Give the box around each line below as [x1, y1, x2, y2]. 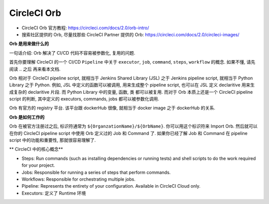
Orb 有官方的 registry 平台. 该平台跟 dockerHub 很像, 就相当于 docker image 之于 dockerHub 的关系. [9, 105, 216, 111]
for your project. [21, 162, 55, 168]
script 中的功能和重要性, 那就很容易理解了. [9, 137, 96, 143]
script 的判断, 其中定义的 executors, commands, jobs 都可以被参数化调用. [9, 96, 159, 102]
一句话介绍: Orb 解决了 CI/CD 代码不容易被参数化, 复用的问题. [9, 50, 135, 56]
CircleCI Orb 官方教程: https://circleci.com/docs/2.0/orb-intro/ [21, 25, 149, 31]
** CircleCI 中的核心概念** [9, 146, 63, 152]
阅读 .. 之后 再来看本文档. [9, 66, 61, 72]
